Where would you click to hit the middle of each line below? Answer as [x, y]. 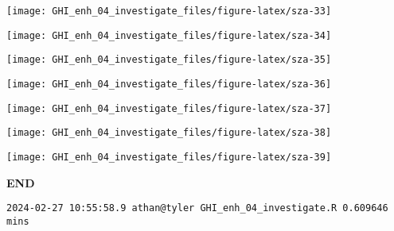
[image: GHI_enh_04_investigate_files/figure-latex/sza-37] [169, 108]
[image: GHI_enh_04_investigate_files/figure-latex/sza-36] [169, 84]
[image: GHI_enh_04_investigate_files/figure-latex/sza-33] [169, 11]
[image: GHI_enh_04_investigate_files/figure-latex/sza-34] [169, 35]
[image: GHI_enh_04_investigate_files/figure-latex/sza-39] [169, 157]
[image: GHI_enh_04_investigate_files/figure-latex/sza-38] [169, 133]
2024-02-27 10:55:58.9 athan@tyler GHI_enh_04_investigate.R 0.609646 [197, 208]
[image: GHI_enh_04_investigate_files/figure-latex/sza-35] [169, 60]
